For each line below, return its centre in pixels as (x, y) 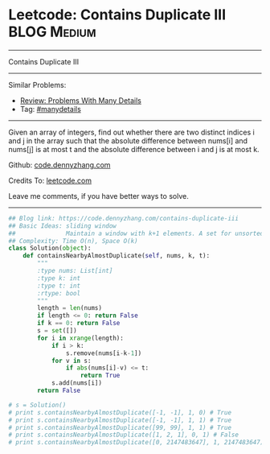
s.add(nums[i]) (77, 383)
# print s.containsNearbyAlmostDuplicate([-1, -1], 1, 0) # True (120, 412)
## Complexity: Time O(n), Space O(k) (73, 241)
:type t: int (59, 286)
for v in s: (71, 361)
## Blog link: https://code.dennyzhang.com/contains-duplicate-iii (124, 218)
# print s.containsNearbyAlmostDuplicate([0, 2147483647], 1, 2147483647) (136, 443)
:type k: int (59, 278)
